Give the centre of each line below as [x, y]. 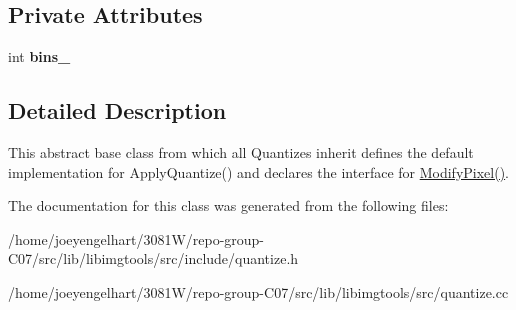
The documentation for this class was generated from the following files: [228, 205]
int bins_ [39, 56]
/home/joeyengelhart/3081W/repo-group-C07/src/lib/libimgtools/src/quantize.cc [258, 291]
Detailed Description [117, 110]
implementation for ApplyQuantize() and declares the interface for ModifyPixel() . [259, 171]
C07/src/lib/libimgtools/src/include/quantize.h [153, 258]
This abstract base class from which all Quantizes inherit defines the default [241, 152]
